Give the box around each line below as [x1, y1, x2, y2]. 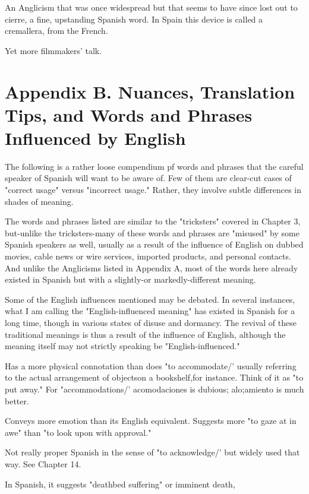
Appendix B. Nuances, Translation [5, 79, 295, 103]
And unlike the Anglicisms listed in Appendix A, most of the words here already [5, 261, 298, 274]
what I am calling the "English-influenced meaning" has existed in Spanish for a [5, 305, 295, 317]
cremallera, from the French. [5, 24, 108, 37]
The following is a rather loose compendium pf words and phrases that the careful [5, 160, 304, 172]
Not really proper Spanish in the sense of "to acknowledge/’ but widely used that [5, 446, 300, 458]
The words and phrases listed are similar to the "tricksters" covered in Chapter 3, [5, 215, 301, 227]
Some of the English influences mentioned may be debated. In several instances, [5, 293, 295, 305]
